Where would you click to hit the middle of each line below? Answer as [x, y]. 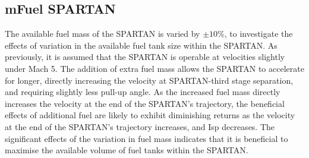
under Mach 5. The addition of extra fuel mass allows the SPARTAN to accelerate [154, 68]
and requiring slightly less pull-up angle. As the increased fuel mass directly [143, 92]
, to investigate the [258, 34]
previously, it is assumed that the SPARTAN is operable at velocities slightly [145, 57]
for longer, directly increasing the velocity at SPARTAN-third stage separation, [149, 80]
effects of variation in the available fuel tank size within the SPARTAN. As [141, 45]
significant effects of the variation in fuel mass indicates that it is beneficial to [146, 138]
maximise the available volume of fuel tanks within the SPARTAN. [127, 150]
